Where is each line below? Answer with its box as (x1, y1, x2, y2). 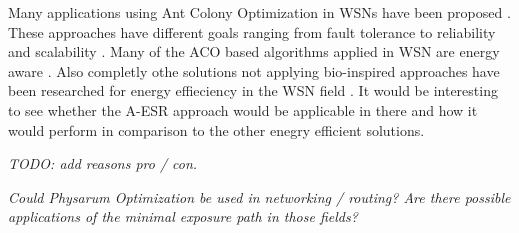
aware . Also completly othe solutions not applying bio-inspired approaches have (8, 60, 500, 81)
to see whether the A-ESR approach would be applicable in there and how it (8, 99, 478, 120)
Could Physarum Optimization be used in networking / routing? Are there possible (8, 186, 511, 207)
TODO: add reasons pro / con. (8, 153, 198, 174)
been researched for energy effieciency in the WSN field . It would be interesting (8, 80, 498, 101)
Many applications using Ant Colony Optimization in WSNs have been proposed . (8, 2, 511, 22)
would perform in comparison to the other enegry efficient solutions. (8, 119, 425, 140)
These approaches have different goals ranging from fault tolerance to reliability (8, 21, 496, 42)
